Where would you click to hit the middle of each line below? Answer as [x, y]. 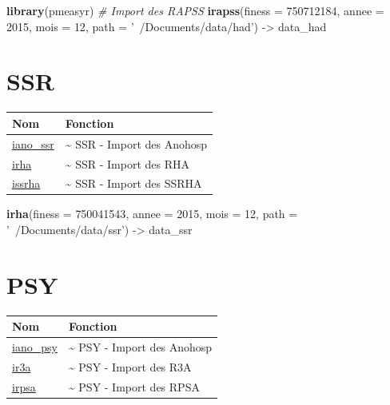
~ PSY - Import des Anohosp [140, 347]
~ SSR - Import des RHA [127, 163]
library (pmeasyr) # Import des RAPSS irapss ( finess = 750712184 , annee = [195, 10]
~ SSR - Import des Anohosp [136, 143]
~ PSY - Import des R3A [130, 366]
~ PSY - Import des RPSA [134, 386]
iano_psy [35, 347]
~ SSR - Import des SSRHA [133, 183]
